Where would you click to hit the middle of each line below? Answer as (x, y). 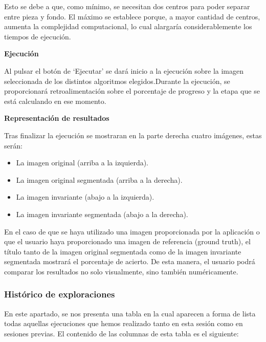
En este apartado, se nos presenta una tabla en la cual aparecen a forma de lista (130, 313)
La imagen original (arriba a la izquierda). (82, 163)
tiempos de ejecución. (38, 36)
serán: (13, 145)
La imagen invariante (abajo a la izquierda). (85, 197)
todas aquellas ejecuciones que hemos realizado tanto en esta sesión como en (124, 323)
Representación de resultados (57, 118)
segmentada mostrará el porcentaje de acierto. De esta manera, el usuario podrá (130, 261)
